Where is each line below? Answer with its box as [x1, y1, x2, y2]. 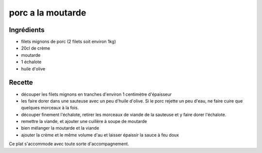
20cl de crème [21, 45, 50, 51]
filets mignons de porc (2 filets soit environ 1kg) [21, 39, 116, 45]
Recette [9, 78, 33, 87]
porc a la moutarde [9, 7, 86, 18]
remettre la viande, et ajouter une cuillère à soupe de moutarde [21, 119, 147, 124]
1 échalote [21, 59, 42, 65]
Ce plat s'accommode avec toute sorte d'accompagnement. [9, 141, 130, 147]
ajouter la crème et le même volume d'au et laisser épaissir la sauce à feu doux [21, 132, 179, 138]
